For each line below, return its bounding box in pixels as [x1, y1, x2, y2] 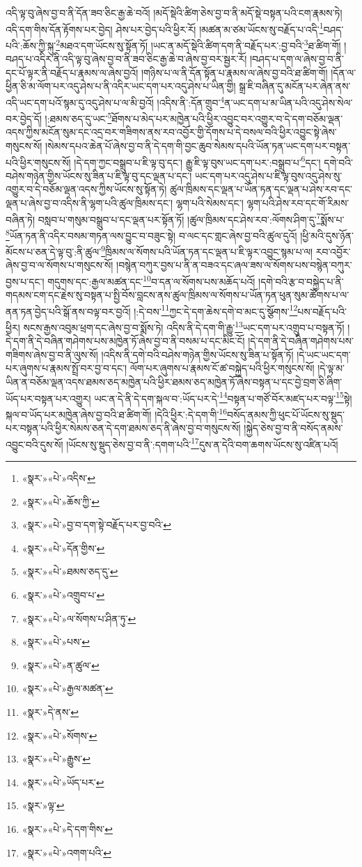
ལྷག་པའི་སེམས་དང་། [175, 196, 244, 210]
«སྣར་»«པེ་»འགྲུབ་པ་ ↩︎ [22, 587, 105, 602]
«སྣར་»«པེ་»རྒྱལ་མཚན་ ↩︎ [22, 681, 113, 696]
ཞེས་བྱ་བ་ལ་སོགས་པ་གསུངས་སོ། [6, 258, 113, 272]
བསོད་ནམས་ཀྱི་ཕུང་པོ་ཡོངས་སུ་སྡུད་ [227, 407, 345, 421]
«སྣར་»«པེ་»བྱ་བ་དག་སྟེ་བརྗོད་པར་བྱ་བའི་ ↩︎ [22, 517, 171, 532]
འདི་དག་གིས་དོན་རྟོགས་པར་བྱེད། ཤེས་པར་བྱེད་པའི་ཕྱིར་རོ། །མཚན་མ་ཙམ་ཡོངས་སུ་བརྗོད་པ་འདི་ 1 [6, 19, 324, 36]
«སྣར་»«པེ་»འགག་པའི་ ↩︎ [22, 845, 111, 859]
